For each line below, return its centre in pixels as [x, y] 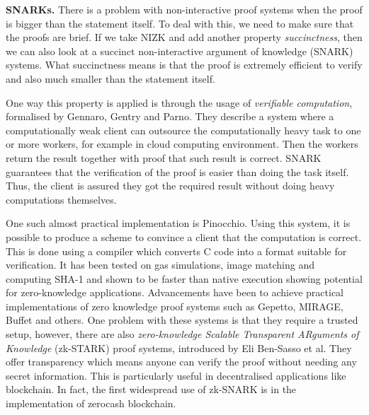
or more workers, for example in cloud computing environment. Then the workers [182, 144]
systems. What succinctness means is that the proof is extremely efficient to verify [184, 65]
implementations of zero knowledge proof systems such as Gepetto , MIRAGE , [175, 306]
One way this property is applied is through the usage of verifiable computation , [179, 102]
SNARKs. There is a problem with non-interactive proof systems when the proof [184, 9]
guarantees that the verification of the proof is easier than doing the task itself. [177, 171]
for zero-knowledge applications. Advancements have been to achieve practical [175, 292]
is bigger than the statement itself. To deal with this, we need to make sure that [180, 23]
